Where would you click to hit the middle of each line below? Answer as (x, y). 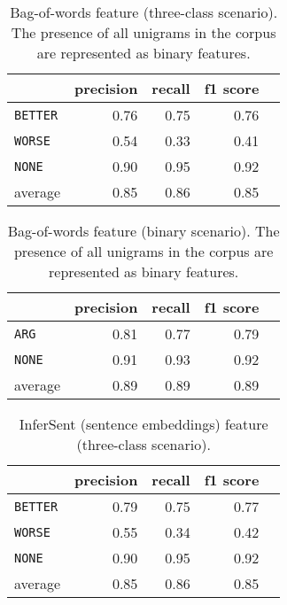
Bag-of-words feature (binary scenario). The (143, 231)
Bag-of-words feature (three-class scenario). (144, 12)
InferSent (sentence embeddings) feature (143, 424)
